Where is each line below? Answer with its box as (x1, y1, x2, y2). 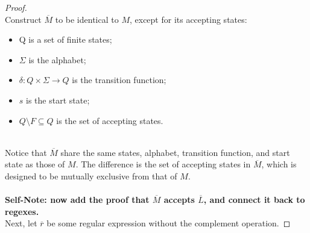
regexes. (5, 205, 39, 217)
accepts (163, 193, 195, 206)
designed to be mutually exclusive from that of (5, 169, 177, 182)
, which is (261, 158, 297, 170)
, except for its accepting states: (129, 13, 247, 25)
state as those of (5, 158, 65, 170)
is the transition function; (72, 73, 166, 86)
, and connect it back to (203, 193, 305, 206)
